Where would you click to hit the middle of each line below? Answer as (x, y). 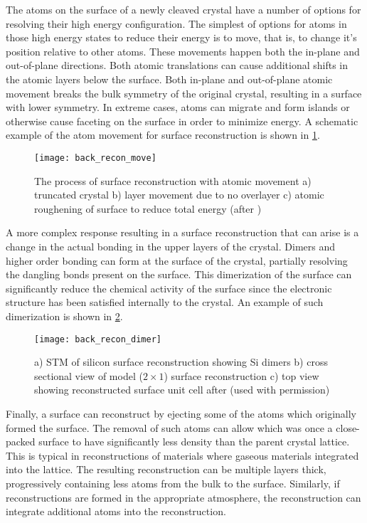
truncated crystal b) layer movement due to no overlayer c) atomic (179, 195)
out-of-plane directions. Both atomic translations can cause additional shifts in (177, 65)
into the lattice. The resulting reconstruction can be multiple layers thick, (166, 469)
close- (348, 427)
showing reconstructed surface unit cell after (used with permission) (182, 390)
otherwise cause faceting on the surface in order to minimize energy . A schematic (182, 121)
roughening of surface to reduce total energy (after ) (148, 208)
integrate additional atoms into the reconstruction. (116, 511)
